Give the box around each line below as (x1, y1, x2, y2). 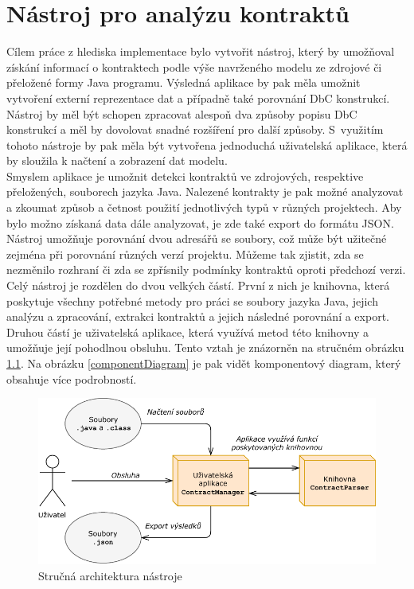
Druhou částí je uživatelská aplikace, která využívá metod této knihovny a (6, 323, 369, 340)
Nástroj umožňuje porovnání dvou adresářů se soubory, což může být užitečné (6, 230, 387, 247)
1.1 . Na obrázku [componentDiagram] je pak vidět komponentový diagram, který (6, 355, 401, 371)
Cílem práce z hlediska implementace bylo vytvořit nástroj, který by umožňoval (6, 43, 395, 60)
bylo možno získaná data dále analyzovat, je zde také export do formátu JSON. (6, 214, 394, 231)
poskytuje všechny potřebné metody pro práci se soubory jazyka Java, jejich (6, 292, 378, 309)
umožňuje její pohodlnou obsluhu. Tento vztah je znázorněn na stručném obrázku (6, 339, 404, 356)
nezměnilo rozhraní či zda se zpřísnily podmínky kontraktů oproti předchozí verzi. (6, 261, 406, 278)
